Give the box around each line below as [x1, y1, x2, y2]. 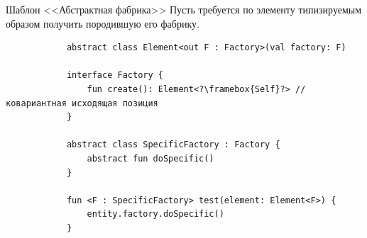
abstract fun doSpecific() [87, 153, 214, 164]
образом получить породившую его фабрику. [6, 16, 199, 30]
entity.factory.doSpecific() [87, 209, 224, 220]
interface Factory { [66, 70, 163, 81]
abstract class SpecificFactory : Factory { [66, 140, 280, 150]
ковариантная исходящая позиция [6, 98, 158, 108]
